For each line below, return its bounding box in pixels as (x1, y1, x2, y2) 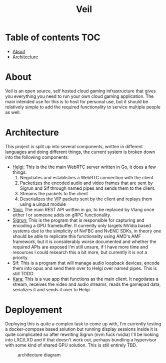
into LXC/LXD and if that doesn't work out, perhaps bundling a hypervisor (5, 336, 156, 342)
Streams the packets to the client (19, 190, 88, 196)
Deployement (5, 304, 62, 315)
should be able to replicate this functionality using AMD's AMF (12, 233, 141, 239)
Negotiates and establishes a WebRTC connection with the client (19, 174, 153, 180)
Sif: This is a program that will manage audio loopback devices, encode (12, 260, 160, 266)
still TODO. (12, 270, 35, 277)
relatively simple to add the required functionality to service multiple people (5, 104, 161, 110)
